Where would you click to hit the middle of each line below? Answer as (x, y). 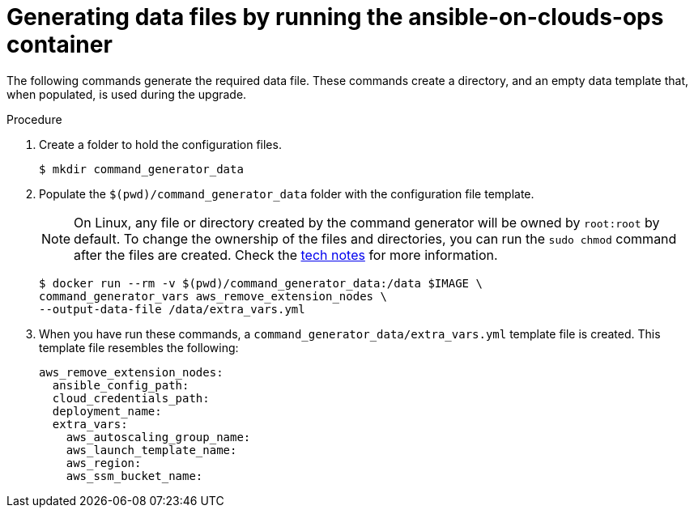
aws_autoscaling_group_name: (158, 437)
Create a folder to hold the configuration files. (160, 144)
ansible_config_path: (121, 385)
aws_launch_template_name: (151, 450)
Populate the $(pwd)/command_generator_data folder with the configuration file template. (287, 193)
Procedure (34, 119)
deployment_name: (107, 411)
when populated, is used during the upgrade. (127, 94)
